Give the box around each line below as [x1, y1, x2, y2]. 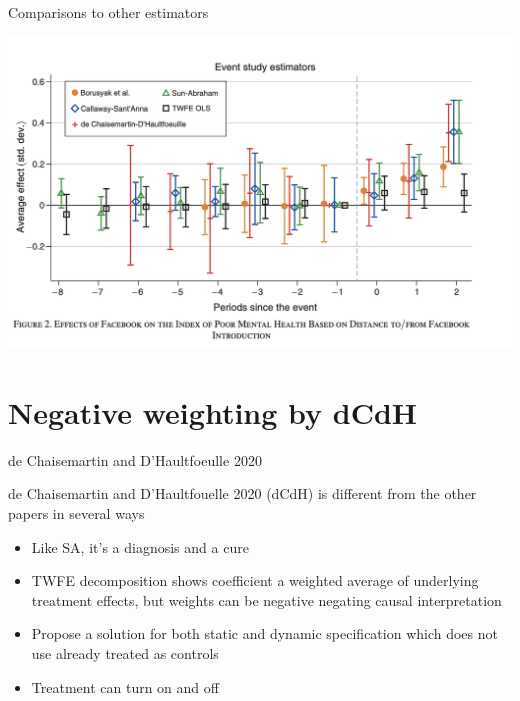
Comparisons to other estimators [8, 2, 209, 22]
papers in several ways [8, 503, 145, 524]
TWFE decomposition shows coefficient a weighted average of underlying [31, 570, 479, 591]
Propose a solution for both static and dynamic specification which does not [31, 623, 498, 644]
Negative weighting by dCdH [8, 391, 418, 432]
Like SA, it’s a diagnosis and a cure [31, 536, 249, 557]
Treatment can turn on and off [31, 676, 219, 697]
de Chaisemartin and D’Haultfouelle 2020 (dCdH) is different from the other [8, 483, 477, 504]
